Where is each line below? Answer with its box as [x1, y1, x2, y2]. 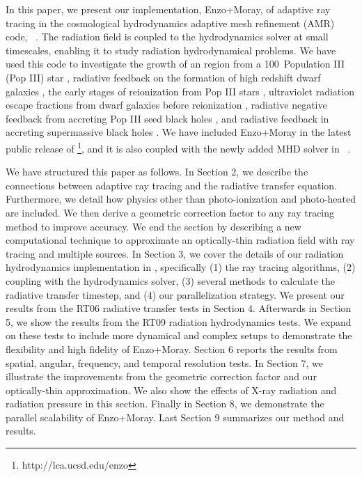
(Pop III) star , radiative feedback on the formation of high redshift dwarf [6, 70, 321, 84]
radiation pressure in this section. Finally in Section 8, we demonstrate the [6, 396, 324, 411]
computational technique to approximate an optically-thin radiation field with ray [6, 233, 355, 247]
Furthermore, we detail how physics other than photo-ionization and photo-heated [6, 191, 356, 206]
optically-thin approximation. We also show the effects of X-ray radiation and [6, 382, 337, 397]
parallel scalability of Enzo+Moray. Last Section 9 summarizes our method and [6, 409, 345, 424]
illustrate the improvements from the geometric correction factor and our [6, 369, 317, 384]
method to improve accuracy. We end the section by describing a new [6, 219, 301, 233]
